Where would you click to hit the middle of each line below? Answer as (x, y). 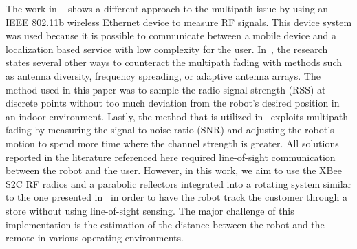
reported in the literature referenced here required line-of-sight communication (171, 156)
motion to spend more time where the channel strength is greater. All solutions (172, 143)
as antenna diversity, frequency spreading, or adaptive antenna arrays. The (163, 75)
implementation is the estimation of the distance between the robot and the (165, 224)
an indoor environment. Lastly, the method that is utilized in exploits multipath (177, 116)
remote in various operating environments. (95, 238)
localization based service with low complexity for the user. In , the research (167, 48)
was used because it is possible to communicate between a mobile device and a (171, 35)
